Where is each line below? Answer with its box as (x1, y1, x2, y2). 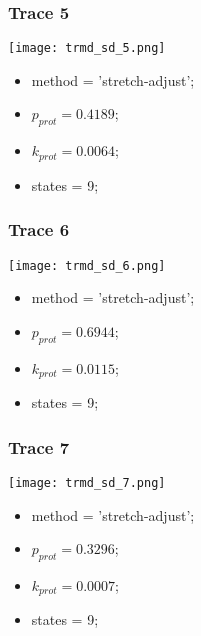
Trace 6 (8, 217, 70, 242)
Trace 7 (8, 434, 70, 459)
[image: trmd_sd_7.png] (8, 475, 166, 490)
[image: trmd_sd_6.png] (8, 258, 166, 273)
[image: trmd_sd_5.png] (8, 41, 166, 56)
